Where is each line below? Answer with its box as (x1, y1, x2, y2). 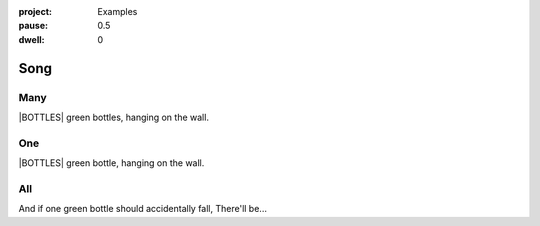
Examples (97, 6, 138, 17)
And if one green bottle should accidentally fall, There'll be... (18, 203, 267, 215)
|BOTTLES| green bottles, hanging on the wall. (18, 111, 210, 123)
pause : (18, 20, 49, 32)
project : (18, 6, 52, 17)
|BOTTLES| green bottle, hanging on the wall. (18, 157, 205, 169)
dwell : (18, 33, 45, 45)
